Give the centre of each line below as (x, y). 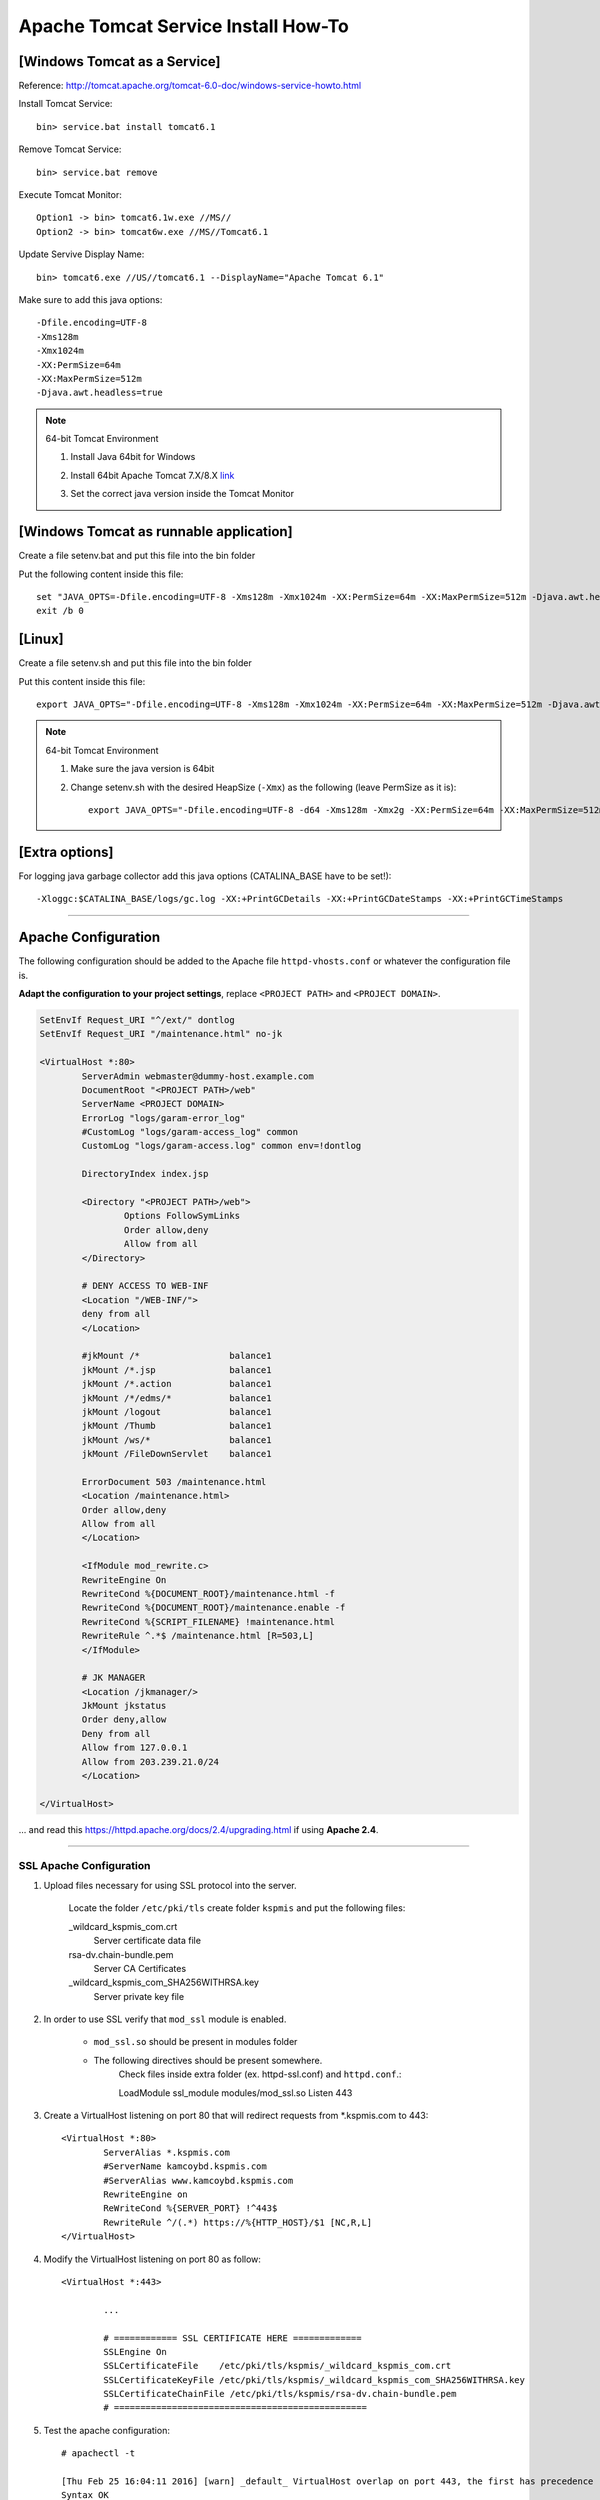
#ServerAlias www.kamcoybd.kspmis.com (198, 2180)
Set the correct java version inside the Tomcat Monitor (182, 494)
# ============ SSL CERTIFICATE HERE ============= (232, 2338)
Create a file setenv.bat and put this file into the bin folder (137, 556)
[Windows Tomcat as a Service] (119, 61)
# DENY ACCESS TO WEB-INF (145, 1286)
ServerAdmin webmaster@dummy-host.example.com (197, 1076)
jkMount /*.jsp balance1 (176, 1369)
